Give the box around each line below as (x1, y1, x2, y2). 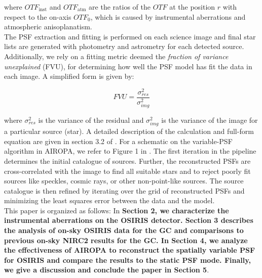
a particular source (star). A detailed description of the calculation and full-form (4, 126, 254, 136)
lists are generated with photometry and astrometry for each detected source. (4, 41, 244, 52)
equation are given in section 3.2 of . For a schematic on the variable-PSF (4, 135, 233, 146)
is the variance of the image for (161, 114, 258, 125)
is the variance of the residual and (38, 114, 144, 125)
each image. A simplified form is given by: (4, 71, 134, 81)
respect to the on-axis (4, 11, 71, 22)
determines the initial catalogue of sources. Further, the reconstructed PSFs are (4, 155, 251, 166)
